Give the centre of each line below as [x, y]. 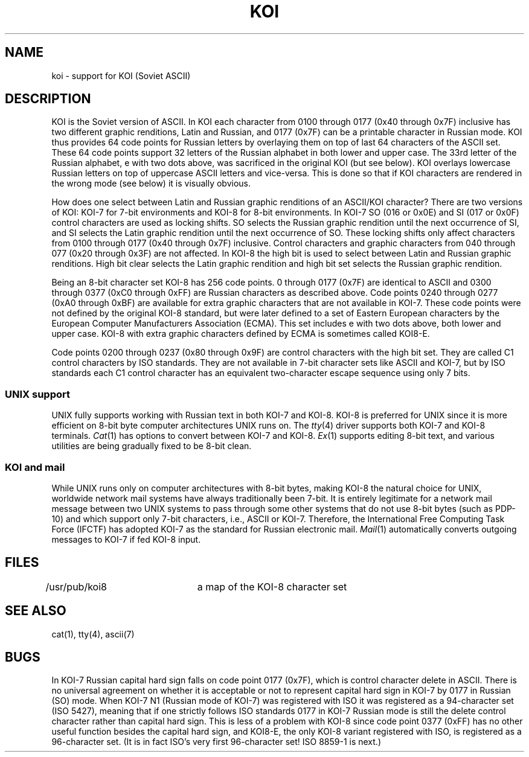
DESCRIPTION [48, 99]
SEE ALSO [36, 611]
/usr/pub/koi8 [76, 586]
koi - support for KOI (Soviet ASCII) [121, 75]
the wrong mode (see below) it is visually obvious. [151, 184]
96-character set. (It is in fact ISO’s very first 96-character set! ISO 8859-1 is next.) [216, 742]
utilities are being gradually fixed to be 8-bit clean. [152, 446]
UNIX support [37, 394]
